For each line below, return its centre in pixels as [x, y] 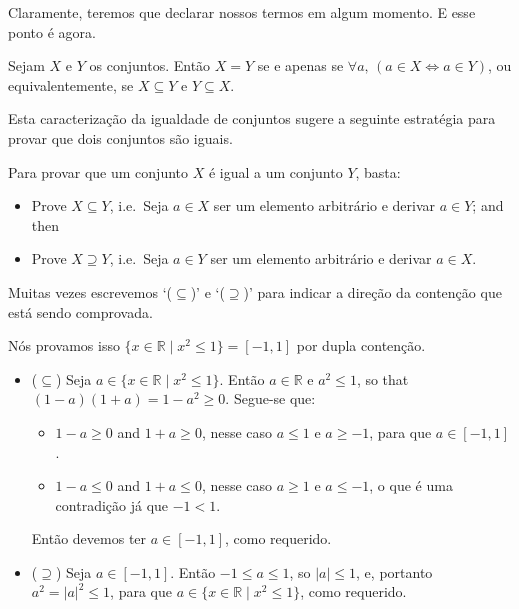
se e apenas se [300, 65]
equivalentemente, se [71, 84]
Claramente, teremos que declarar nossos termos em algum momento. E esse [242, 12]
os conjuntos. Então [150, 65]
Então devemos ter [89, 538]
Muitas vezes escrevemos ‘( [90, 291]
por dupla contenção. [361, 345]
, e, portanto [394, 571]
